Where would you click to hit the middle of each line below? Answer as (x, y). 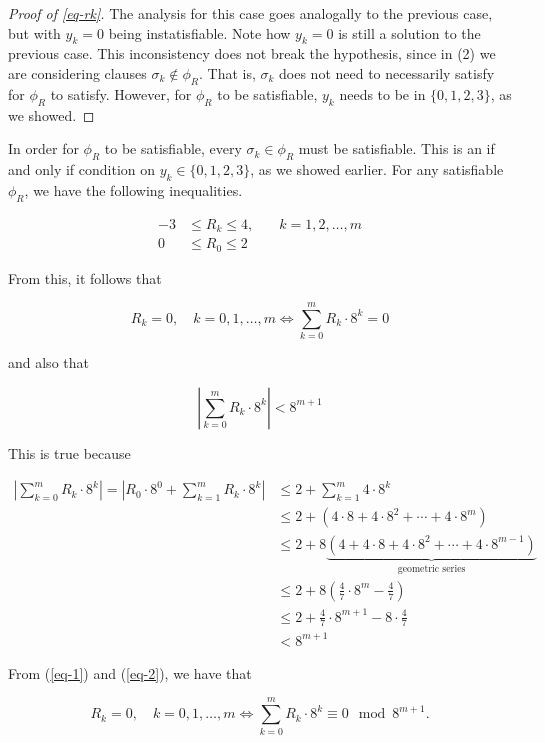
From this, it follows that (85, 277)
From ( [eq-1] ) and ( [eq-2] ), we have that (130, 672)
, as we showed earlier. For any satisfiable (377, 168)
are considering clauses (77, 72)
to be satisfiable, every (173, 148)
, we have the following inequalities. (133, 189)
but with (34, 32)
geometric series (431, 569)
